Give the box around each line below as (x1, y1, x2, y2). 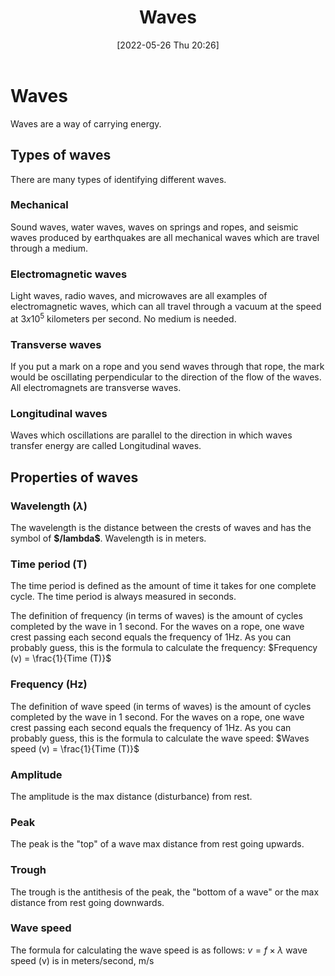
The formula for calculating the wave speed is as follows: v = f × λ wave (10, 944, 308, 956)
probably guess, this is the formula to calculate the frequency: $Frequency (10, 642, 318, 654)
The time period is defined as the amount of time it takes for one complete (10, 580, 317, 592)
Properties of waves (10, 469, 139, 486)
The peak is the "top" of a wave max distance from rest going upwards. (10, 838, 305, 850)
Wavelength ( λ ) (10, 499, 88, 513)
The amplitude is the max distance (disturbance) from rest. (10, 790, 253, 802)
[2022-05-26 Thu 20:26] (116, 39, 220, 51)
